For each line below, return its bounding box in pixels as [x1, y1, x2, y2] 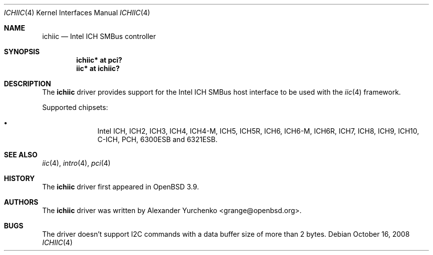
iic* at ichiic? [76, 64, 120, 73]
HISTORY [4, 174, 35, 182]
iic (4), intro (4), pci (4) [42, 159, 111, 167]
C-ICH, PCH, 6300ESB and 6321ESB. [97, 135, 218, 144]
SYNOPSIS [4, 47, 40, 56]
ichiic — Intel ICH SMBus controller [42, 32, 156, 40]
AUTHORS [4, 198, 39, 206]
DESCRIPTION [4, 79, 51, 88]
